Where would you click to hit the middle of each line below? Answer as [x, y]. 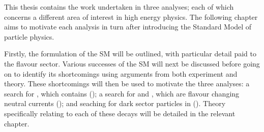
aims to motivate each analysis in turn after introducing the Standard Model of [128, 27]
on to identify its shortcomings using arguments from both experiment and [121, 73]
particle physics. [29, 36]
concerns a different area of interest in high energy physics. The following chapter [131, 16]
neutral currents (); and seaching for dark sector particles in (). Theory [115, 103]
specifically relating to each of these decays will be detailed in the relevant [120, 113]
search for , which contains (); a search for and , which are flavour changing [122, 93]
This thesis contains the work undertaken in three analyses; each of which [119, 7]
